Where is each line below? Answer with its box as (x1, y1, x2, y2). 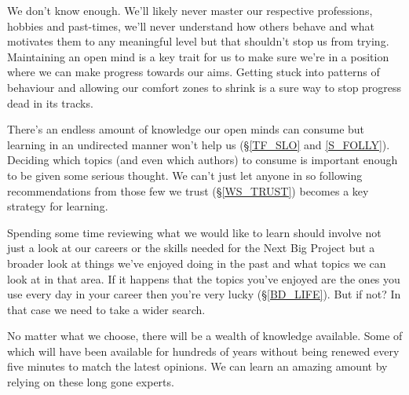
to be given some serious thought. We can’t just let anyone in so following (7, 166, 363, 183)
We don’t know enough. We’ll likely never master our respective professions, (7, 2, 373, 18)
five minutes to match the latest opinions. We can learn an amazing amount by (7, 358, 388, 375)
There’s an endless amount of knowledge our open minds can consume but (7, 121, 365, 137)
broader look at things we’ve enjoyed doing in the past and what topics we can (7, 254, 386, 271)
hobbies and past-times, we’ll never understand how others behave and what (7, 17, 374, 34)
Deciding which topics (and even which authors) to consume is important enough (7, 152, 398, 168)
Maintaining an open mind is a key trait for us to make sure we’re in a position (7, 48, 389, 64)
